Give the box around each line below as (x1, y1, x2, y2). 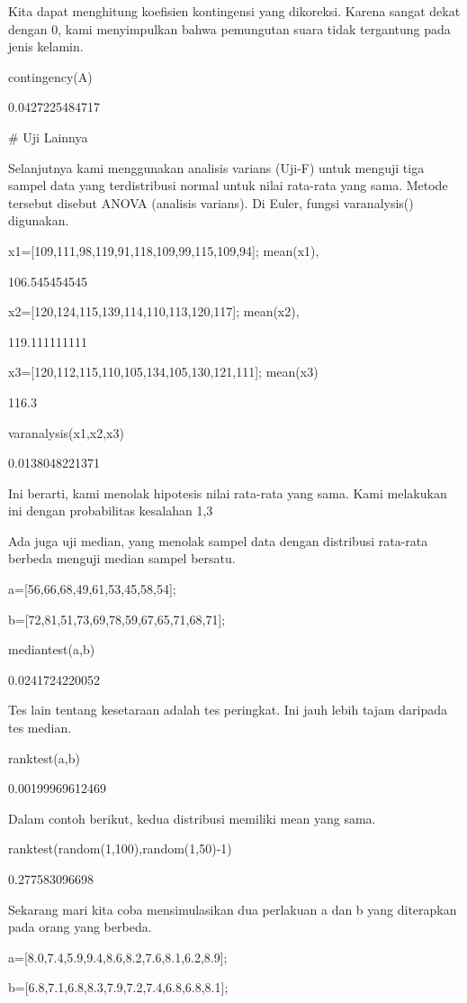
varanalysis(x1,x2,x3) (8, 423, 124, 442)
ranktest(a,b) (8, 748, 80, 767)
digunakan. (8, 211, 69, 230)
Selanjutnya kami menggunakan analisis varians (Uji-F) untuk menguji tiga (8, 158, 425, 177)
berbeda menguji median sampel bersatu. (8, 549, 236, 568)
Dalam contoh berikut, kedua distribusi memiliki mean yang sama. (8, 808, 376, 827)
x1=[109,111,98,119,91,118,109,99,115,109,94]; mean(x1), (8, 241, 319, 260)
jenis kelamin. (8, 37, 84, 56)
